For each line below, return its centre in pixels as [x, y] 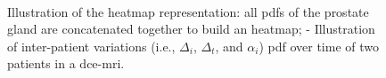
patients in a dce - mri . [66, 63]
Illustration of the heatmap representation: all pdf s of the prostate [188, 11]
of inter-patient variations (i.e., [91, 46]
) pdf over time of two [319, 46]
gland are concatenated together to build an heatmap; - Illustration [191, 29]
